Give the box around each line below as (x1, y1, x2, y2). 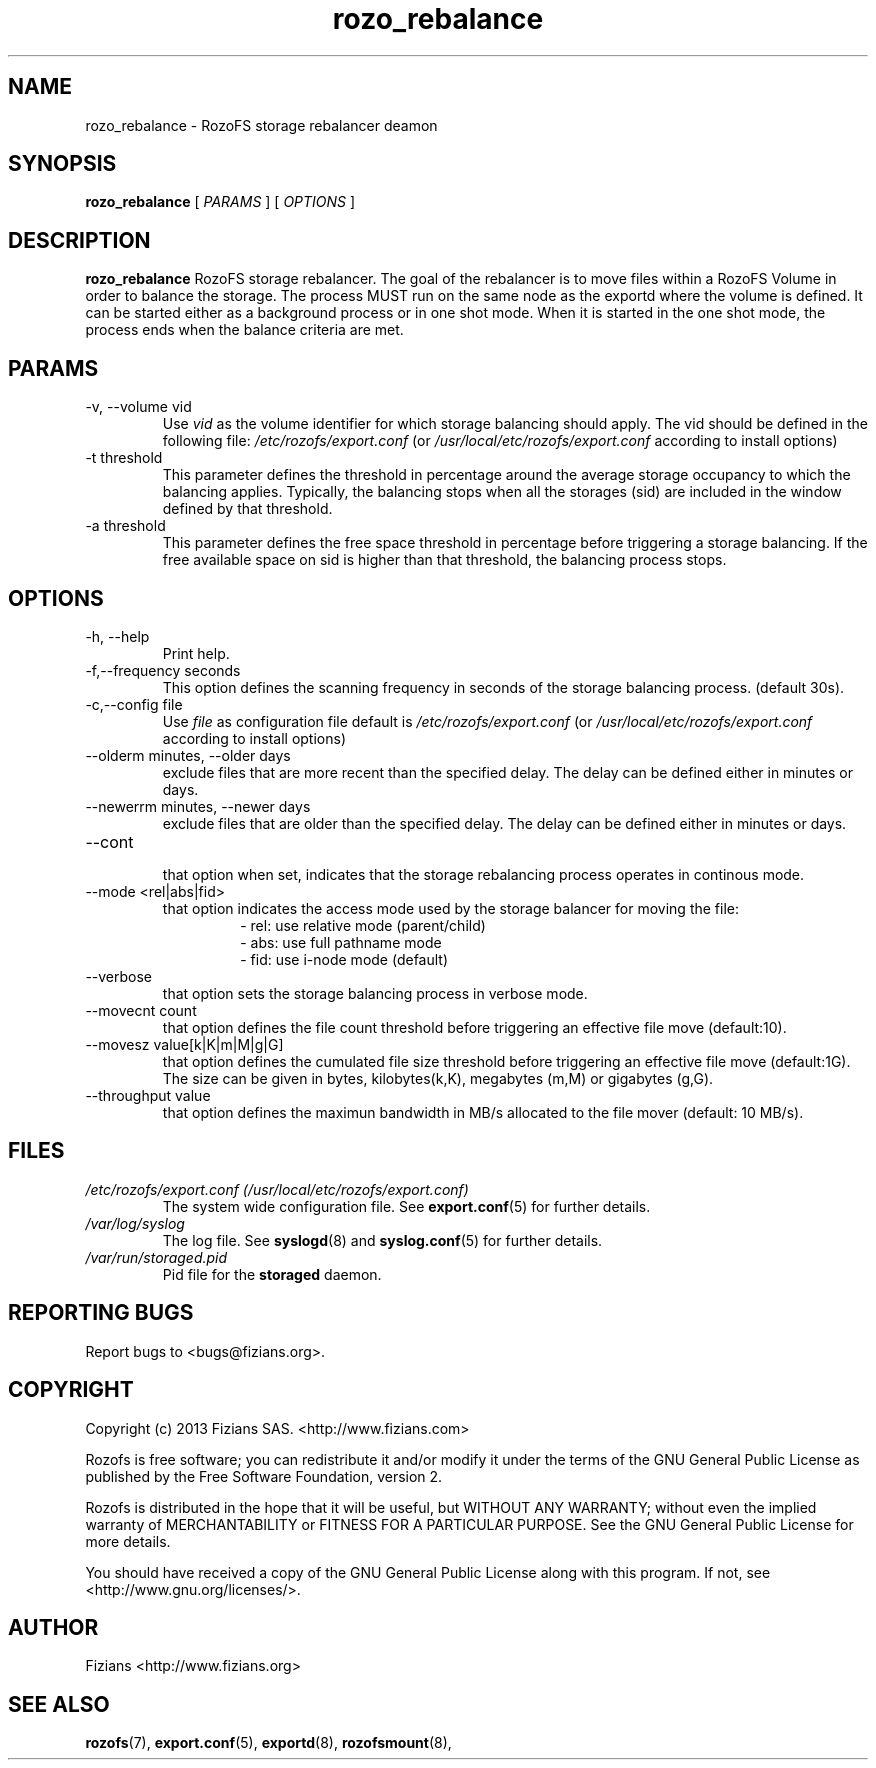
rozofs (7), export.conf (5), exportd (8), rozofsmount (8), (85, 1734, 452, 1752)
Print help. (162, 644, 230, 662)
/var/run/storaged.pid (85, 1248, 228, 1266)
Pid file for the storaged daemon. (162, 1265, 382, 1283)
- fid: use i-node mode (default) (240, 950, 449, 968)
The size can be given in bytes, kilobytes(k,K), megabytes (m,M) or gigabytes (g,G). (162, 1069, 714, 1087)
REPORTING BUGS (8, 1300, 194, 1326)
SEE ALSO (8, 1691, 110, 1717)
